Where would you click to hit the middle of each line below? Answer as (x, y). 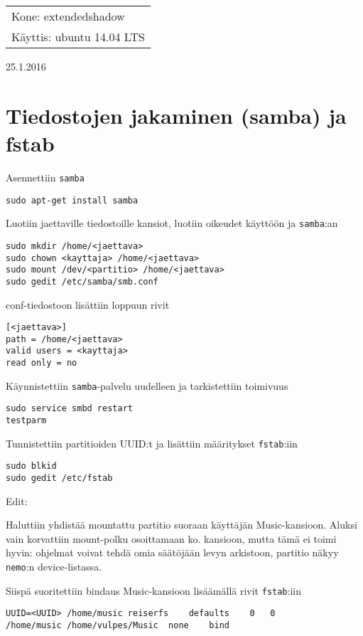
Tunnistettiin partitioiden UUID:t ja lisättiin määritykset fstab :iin (152, 443)
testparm (26, 421)
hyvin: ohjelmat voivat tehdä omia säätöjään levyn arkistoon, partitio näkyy (172, 552)
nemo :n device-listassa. (54, 567)
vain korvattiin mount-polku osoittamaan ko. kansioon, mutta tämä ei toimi (171, 538)
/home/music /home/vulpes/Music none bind (118, 625)
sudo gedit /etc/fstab (59, 478)
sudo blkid (31, 466)
